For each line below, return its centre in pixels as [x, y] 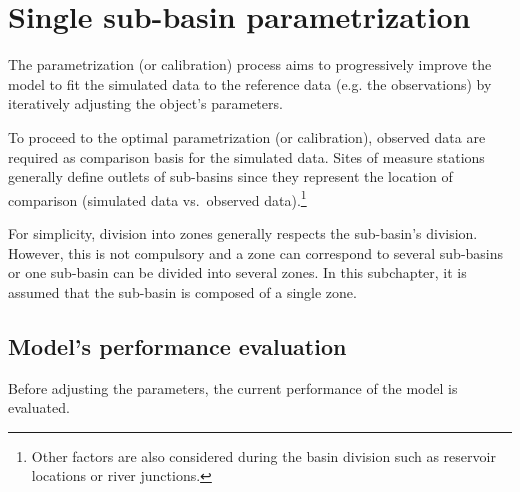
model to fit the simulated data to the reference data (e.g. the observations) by [250, 83]
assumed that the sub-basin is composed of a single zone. [182, 291]
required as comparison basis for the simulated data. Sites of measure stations [246, 156]
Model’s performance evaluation [177, 345]
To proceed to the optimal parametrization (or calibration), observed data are [247, 136]
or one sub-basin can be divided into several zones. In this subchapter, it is [237, 272]
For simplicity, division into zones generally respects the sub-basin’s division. [243, 232]
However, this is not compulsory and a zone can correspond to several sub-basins [256, 252]
